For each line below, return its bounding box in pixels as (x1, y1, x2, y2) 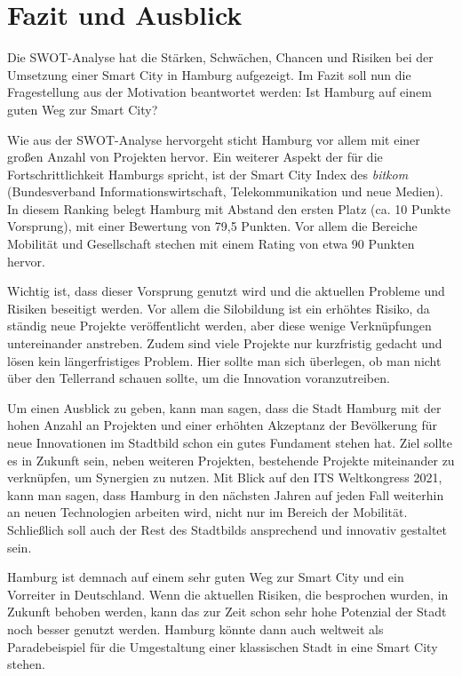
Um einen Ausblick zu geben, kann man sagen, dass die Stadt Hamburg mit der (7, 398, 442, 417)
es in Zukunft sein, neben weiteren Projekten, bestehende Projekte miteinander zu (7, 450, 455, 469)
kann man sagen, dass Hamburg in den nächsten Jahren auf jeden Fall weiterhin (7, 485, 444, 504)
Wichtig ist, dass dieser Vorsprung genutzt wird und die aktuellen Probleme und (7, 282, 445, 300)
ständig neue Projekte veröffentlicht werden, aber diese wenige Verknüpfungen (7, 316, 432, 335)
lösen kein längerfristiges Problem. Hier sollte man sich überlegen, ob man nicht (7, 351, 442, 370)
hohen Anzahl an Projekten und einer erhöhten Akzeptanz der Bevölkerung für (7, 416, 438, 434)
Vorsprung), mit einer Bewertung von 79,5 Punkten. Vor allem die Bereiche (7, 217, 418, 235)
